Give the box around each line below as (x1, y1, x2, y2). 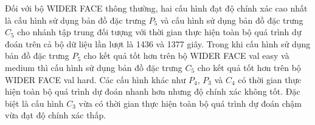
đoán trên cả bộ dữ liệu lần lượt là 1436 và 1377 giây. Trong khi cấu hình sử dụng (5, 37, 311, 50)
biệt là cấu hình (5, 96, 64, 109)
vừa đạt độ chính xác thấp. (5, 109, 106, 121)
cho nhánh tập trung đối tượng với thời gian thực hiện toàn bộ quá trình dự (17, 25, 302, 38)
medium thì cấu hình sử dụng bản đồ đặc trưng (5, 61, 182, 73)
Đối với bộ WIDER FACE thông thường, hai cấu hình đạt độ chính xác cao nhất (5, 2, 308, 14)
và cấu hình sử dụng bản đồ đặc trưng (160, 13, 303, 26)
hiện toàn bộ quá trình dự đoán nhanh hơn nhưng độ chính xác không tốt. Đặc (5, 85, 300, 98)
